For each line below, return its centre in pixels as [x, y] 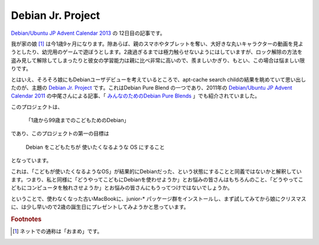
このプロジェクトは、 [37, 107]
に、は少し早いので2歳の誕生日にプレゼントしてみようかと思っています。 [100, 207]
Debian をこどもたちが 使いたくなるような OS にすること [95, 147]
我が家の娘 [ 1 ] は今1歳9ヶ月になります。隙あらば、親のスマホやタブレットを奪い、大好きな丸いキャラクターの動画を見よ [157, 44]
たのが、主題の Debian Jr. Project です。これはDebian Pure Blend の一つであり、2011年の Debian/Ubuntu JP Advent [152, 87]
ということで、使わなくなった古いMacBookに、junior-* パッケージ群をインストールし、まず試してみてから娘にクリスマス [159, 198]
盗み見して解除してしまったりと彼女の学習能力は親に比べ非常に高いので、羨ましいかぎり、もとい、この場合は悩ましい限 [158, 60]
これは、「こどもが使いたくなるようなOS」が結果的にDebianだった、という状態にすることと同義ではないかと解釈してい [156, 171]
